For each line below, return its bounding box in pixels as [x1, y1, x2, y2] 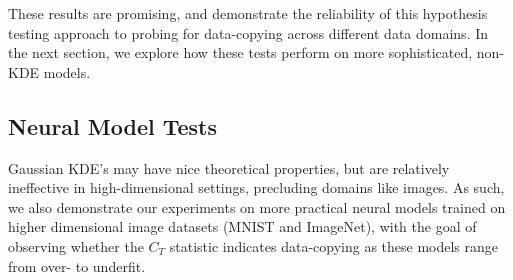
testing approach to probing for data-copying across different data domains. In [8, 22, 489, 43]
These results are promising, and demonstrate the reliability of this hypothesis [8, 3, 488, 23]
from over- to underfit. [8, 255, 146, 276]
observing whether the [8, 235, 144, 256]
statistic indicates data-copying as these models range [169, 235, 499, 256]
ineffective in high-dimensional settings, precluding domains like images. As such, [8, 177, 505, 198]
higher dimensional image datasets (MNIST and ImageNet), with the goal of [8, 216, 477, 237]
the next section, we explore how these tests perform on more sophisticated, [8, 42, 473, 63]
